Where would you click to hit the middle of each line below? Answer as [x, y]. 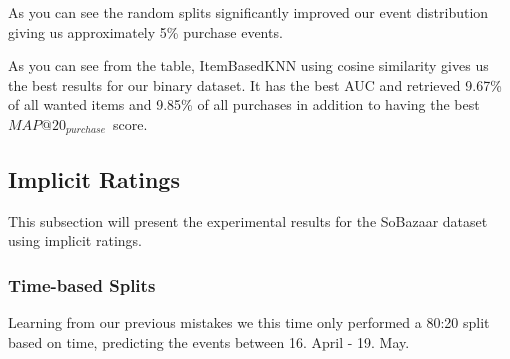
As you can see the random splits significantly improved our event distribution [248, 12]
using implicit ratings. [75, 240]
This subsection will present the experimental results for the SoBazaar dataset [248, 220]
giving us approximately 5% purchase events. [145, 31]
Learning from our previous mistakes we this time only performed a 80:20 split [249, 322]
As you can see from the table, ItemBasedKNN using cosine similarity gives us [248, 65]
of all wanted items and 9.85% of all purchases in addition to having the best [244, 104]
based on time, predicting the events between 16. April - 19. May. [209, 341]
